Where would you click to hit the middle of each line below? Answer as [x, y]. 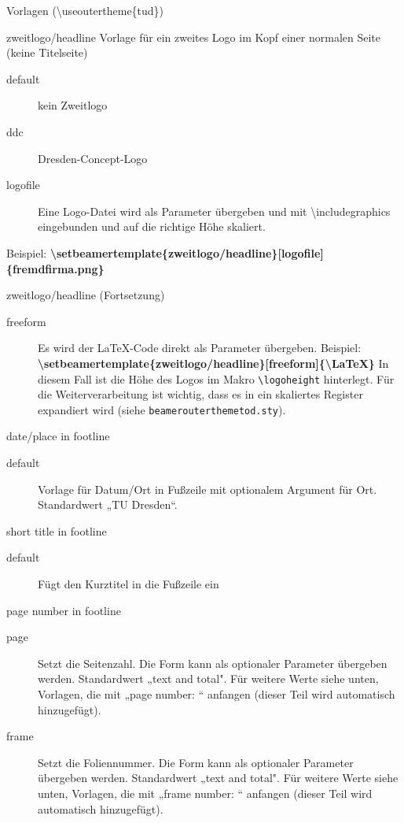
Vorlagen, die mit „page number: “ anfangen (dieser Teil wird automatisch [217, 693]
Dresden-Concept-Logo [93, 158]
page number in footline [64, 610]
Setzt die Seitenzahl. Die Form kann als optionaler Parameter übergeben [213, 663]
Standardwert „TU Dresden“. [108, 504]
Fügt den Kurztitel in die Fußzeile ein [129, 583]
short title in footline [57, 530]
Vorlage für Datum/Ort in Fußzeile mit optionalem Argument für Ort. [208, 489]
